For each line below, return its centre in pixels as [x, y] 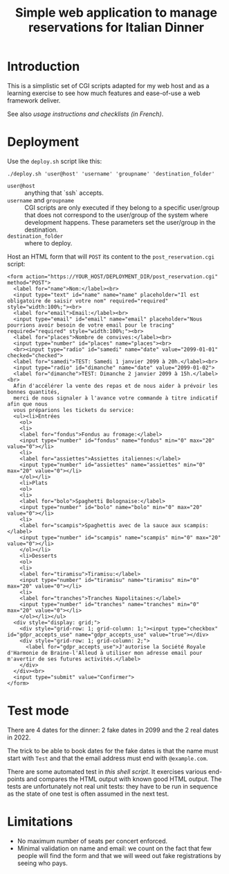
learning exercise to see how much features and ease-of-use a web [104, 93]
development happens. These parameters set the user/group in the [120, 222]
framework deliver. [34, 100]
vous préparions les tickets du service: [74, 410]
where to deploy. [48, 243]
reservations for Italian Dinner [116, 27]
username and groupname [41, 200]
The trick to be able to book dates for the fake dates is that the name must [113, 751]
